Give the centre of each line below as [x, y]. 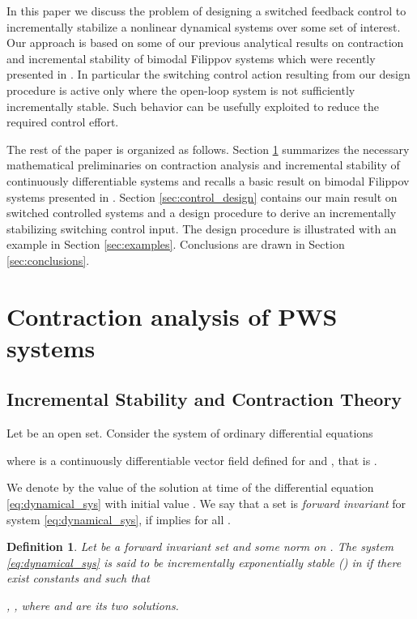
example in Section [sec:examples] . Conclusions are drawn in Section [176, 244]
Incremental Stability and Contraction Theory [204, 399]
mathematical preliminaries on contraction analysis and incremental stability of [203, 165]
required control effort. [63, 122]
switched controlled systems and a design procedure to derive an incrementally [202, 213]
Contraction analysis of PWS [172, 316]
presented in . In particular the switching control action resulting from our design [208, 74]
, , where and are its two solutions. [93, 606]
